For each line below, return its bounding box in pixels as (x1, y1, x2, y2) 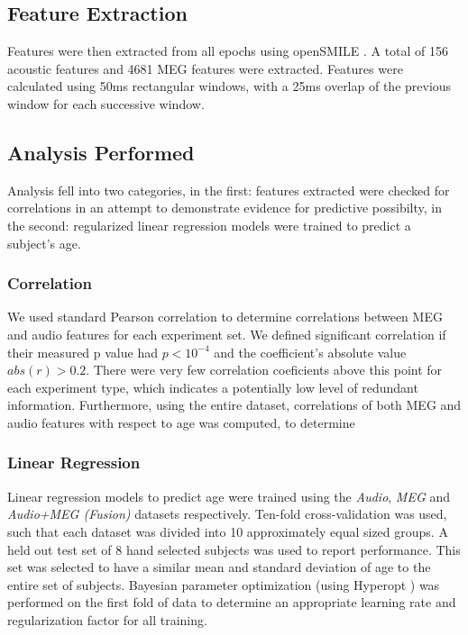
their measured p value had (7, 342, 158, 361)
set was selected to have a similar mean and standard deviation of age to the (7, 558, 431, 576)
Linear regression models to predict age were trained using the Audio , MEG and (7, 486, 450, 505)
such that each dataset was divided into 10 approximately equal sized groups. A (7, 522, 448, 540)
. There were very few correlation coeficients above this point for (86, 360, 443, 379)
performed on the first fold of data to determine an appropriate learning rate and (7, 593, 456, 612)
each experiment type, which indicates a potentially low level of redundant (7, 377, 418, 396)
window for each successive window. (7, 94, 205, 113)
